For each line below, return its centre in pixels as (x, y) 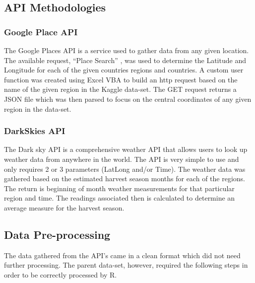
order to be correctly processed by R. (61, 274)
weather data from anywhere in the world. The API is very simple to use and (122, 159)
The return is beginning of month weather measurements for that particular (119, 188)
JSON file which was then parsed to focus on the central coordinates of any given (128, 99)
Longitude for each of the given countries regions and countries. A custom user (124, 70)
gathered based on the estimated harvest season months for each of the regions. (125, 178)
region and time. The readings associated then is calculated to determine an (120, 198)
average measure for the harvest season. (64, 207)
